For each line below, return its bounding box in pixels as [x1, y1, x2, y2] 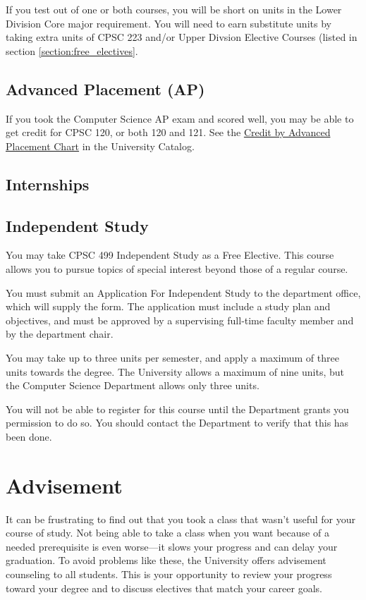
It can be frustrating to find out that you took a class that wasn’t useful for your [6, 511, 356, 526]
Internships [6, 173, 90, 195]
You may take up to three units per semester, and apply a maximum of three [6, 350, 339, 365]
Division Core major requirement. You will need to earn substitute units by [6, 16, 331, 30]
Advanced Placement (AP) [6, 78, 205, 99]
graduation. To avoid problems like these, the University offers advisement [6, 553, 327, 568]
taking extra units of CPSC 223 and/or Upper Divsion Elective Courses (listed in [6, 30, 358, 44]
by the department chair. [6, 326, 114, 341]
